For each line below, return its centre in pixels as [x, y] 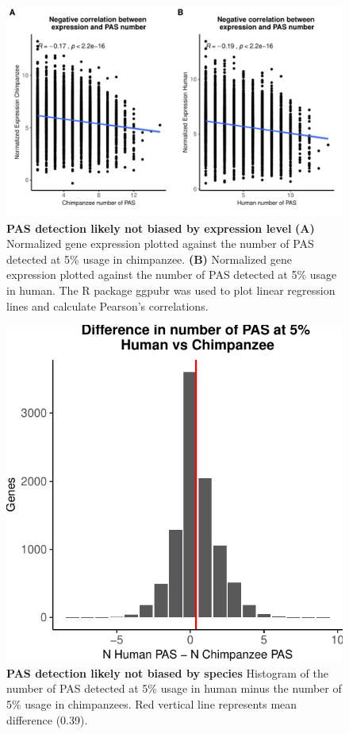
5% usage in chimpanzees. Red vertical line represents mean [152, 703]
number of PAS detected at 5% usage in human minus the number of [174, 688]
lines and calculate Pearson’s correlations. [107, 305]
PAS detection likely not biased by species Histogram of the [167, 672]
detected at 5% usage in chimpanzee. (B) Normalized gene [150, 259]
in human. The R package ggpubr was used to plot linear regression [171, 290]
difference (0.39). [47, 719]
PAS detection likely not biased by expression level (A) [161, 228]
